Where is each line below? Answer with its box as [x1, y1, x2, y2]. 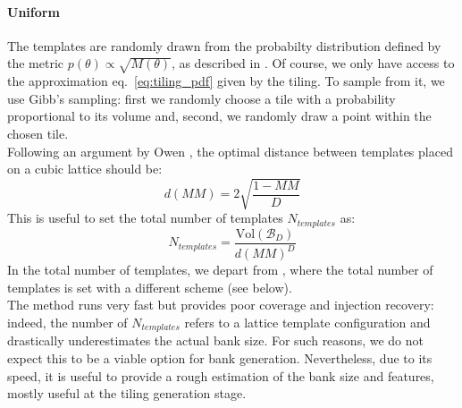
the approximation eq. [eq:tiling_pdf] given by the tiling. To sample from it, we [7, 72, 445, 90]
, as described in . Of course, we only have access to [171, 54, 455, 72]
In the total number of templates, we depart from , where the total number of [7, 260, 433, 279]
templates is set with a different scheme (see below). [7, 277, 292, 296]
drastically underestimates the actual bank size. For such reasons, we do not [7, 331, 424, 350]
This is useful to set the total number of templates [7, 208, 283, 227]
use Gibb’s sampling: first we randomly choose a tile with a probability [7, 89, 396, 107]
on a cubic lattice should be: [7, 159, 163, 178]
